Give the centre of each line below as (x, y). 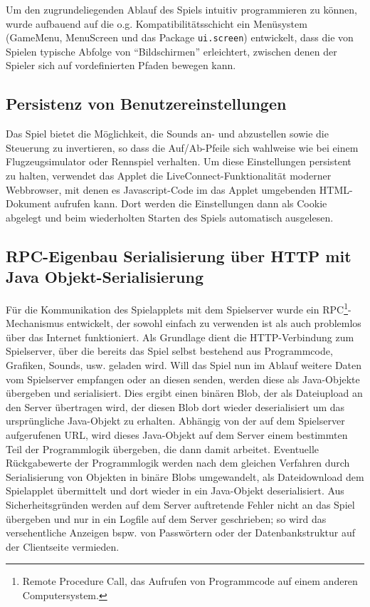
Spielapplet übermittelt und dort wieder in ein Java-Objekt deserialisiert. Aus (175, 491)
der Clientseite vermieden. (63, 546)
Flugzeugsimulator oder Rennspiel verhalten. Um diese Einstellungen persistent (179, 161)
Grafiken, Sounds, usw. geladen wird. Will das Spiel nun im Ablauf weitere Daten (184, 365)
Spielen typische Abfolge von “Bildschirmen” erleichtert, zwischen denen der (171, 51)
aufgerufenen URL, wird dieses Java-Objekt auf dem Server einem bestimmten (177, 434)
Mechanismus (35, 323)
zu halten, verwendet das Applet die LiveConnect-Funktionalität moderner (169, 176)
